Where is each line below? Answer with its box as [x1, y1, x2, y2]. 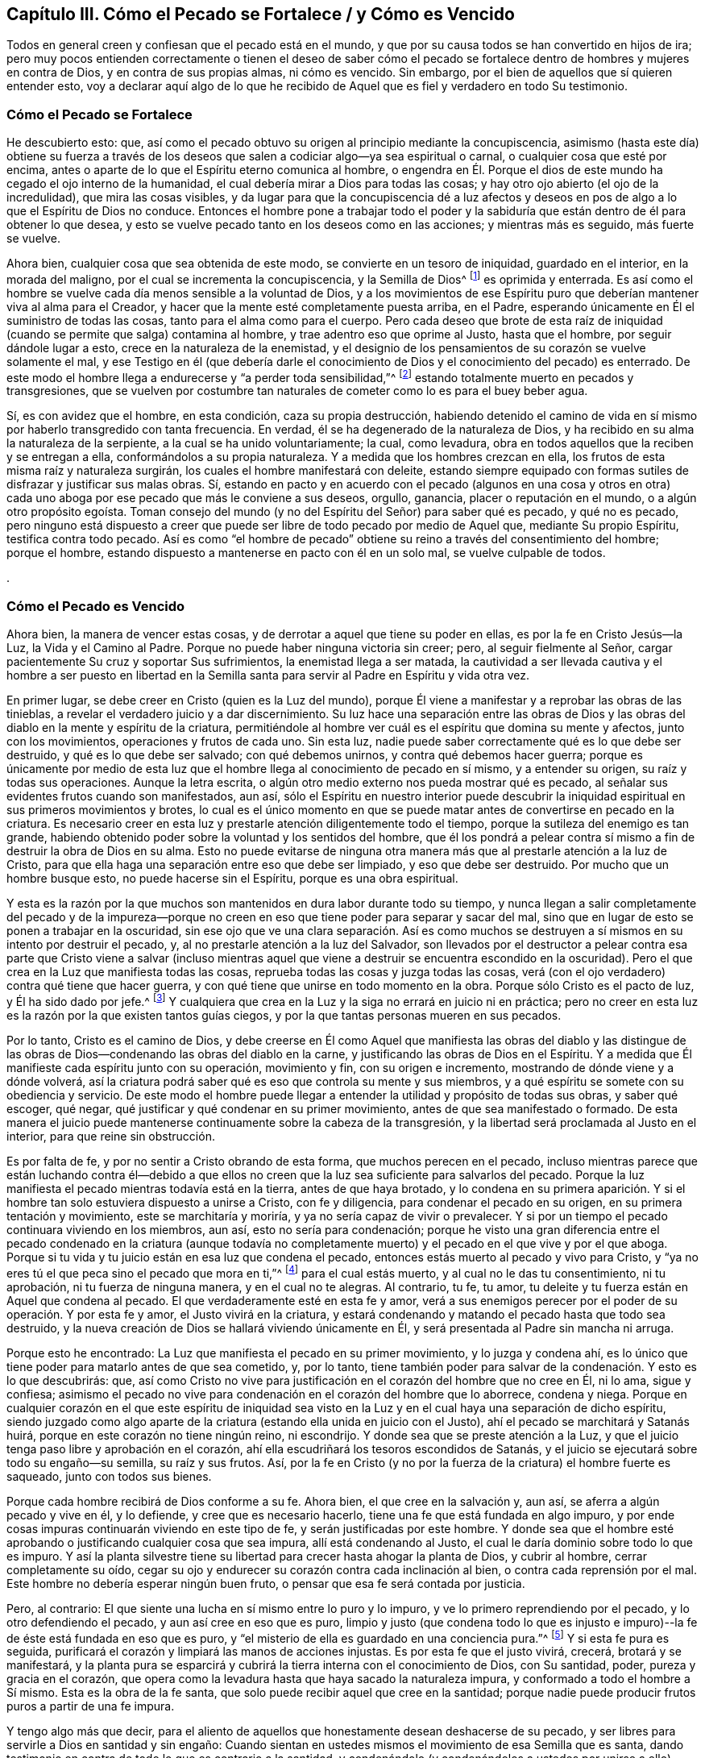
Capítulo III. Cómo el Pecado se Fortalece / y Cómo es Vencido [6, 4, 515, 24]
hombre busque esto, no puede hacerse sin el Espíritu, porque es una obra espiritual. [6, 871, 458, 886]
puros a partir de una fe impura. [6, 1699, 175, 1714]
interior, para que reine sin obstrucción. [6, 1128, 215, 1143]
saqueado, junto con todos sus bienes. [6, 1469, 212, 1483]
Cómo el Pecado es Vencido [6, 597, 185, 614]
